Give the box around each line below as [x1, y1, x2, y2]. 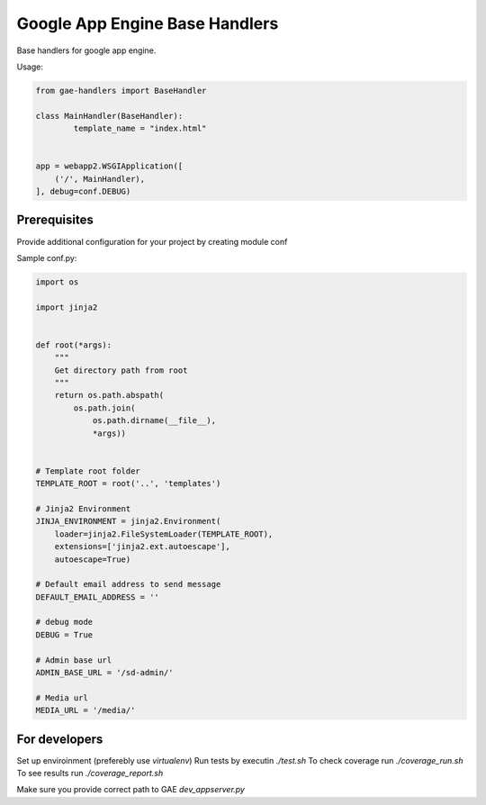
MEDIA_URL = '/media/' [35, 705, 136, 716]
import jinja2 [35, 302, 98, 312]
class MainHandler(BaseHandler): [35, 111, 184, 121]
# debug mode [35, 617, 94, 628]
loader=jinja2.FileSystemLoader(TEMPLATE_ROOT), [54, 529, 274, 539]
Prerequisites [16, 213, 94, 228]
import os [35, 276, 79, 287]
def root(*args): [35, 339, 112, 350]
